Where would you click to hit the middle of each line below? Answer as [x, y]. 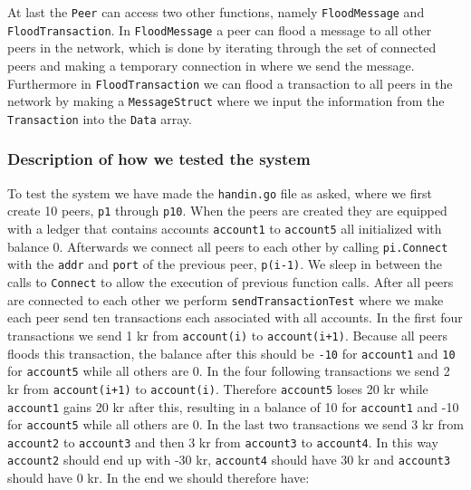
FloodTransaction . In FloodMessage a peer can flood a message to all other [220, 29]
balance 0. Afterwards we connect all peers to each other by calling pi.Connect [228, 246]
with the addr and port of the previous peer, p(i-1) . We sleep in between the [225, 264]
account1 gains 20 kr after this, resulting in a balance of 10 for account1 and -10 [233, 406]
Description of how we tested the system [159, 159]
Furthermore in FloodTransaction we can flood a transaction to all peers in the [230, 83]
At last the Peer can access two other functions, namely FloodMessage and [216, 12]
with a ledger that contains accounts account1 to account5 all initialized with [225, 228]
